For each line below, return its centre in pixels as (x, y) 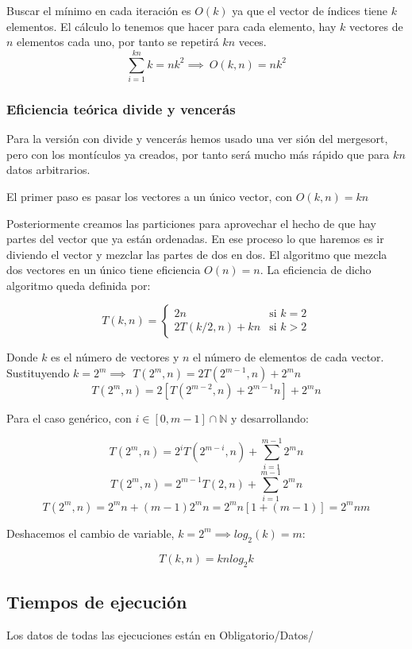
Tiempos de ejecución (97, 601)
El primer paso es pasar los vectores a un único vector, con (150, 196)
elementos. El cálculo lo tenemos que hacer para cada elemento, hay (171, 26)
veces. (252, 42)
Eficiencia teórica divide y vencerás (121, 108)
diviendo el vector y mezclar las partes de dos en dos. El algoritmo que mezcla (197, 254)
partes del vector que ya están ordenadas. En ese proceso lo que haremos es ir (195, 239)
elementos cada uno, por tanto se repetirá (118, 42)
